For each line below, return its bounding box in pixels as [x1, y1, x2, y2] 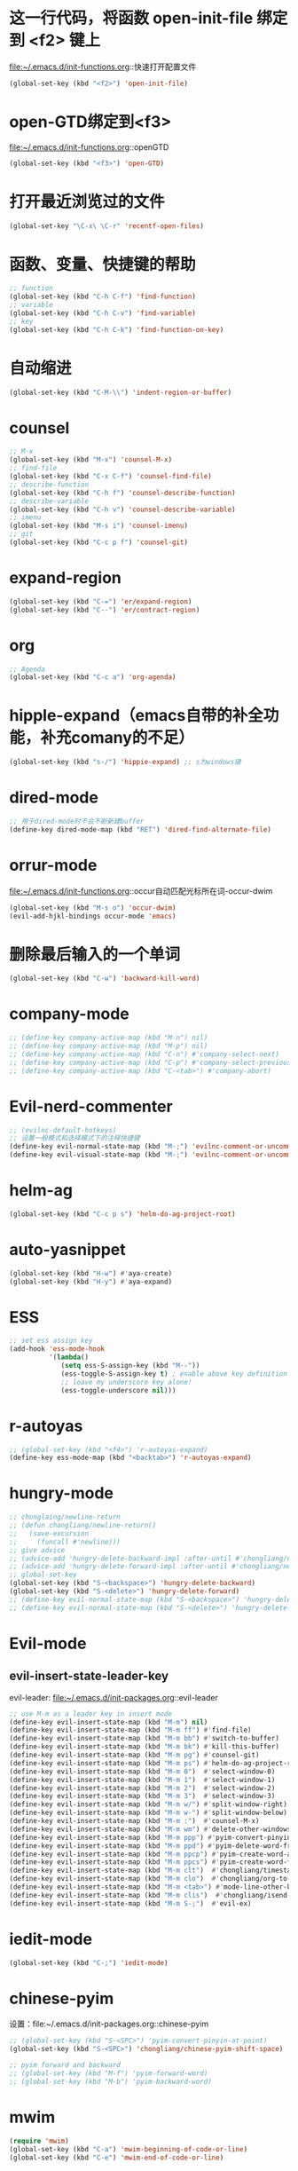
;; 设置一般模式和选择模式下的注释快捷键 [9, 1133, 140, 1143]
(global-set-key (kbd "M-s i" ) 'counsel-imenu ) [9, 521, 189, 531]
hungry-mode [9, 1483, 114, 1504]
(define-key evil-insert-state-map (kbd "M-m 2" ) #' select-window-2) [9, 1783, 276, 1793]
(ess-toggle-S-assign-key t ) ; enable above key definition [60, 1369, 288, 1378]
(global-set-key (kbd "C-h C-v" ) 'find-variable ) [9, 309, 197, 318]
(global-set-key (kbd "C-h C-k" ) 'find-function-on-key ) [9, 325, 224, 334]
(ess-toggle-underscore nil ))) [60, 1385, 176, 1394]
